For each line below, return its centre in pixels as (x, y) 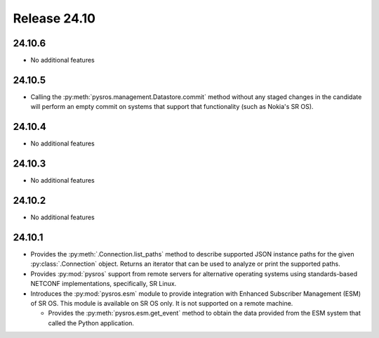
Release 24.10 (54, 18)
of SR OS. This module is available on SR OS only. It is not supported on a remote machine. (162, 303)
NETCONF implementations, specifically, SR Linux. (104, 284)
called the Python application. (91, 323)
